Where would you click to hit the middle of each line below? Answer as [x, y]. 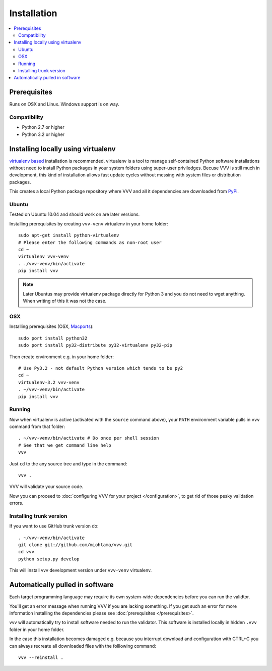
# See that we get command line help [65, 445]
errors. [16, 503]
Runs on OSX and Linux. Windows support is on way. [64, 104]
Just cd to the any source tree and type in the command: [68, 464]
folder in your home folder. [37, 630]
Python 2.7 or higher [43, 127]
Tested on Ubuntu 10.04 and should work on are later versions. [75, 214]
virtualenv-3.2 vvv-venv [49, 382]
